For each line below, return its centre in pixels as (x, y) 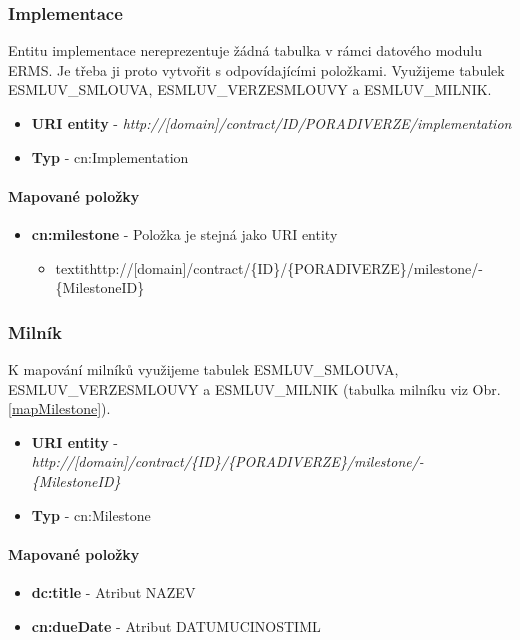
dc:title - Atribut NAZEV (113, 591)
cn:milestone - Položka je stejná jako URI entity (184, 233)
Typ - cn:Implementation (110, 156)
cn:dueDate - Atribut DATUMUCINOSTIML (176, 625)
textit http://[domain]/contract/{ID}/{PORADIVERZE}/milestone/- (269, 267)
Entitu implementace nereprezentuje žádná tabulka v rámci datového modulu (245, 50)
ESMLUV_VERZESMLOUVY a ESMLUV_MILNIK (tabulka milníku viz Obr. (254, 388)
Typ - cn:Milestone (91, 514)
